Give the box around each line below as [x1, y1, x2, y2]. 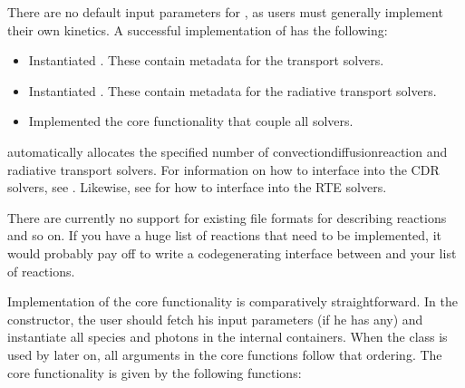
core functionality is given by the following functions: [7, 363, 302, 382]
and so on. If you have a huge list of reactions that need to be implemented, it [7, 226, 441, 245]
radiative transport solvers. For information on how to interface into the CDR [7, 160, 440, 179]
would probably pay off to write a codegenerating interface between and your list [7, 243, 457, 262]
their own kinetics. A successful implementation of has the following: [7, 20, 388, 39]
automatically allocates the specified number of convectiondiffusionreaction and [7, 141, 448, 160]
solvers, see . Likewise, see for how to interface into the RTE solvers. [7, 178, 387, 197]
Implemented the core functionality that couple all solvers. [28, 112, 354, 131]
